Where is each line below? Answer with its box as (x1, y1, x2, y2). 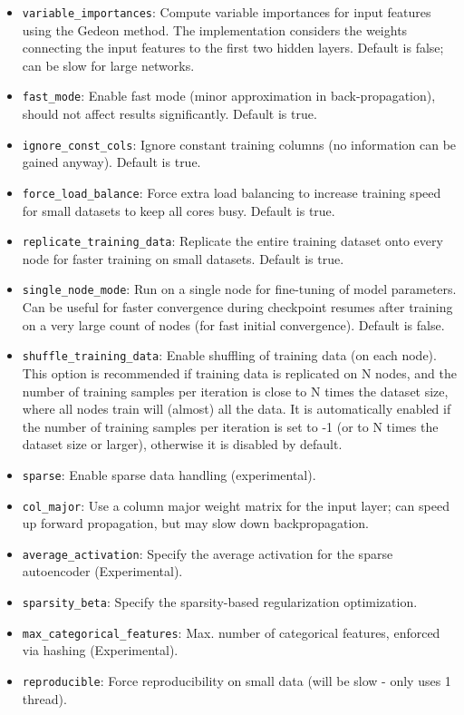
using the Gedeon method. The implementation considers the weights (22, 20, 408, 39)
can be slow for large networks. (22, 55, 195, 74)
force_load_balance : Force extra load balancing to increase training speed (22, 182, 441, 201)
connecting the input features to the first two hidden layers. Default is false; (22, 38, 444, 57)
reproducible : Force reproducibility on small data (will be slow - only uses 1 (22, 671, 451, 690)
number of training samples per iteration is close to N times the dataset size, (22, 381, 449, 400)
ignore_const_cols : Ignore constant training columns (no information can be (22, 134, 457, 153)
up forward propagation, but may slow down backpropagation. (22, 514, 369, 533)
